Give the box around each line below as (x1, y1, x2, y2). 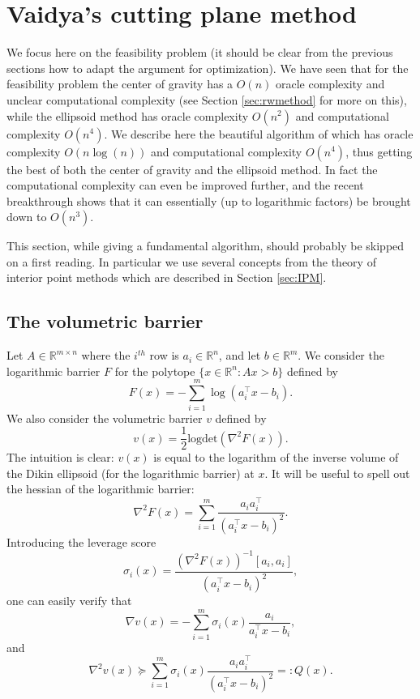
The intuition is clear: (6, 449, 114, 466)
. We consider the (298, 347, 384, 364)
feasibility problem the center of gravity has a (6, 75, 234, 92)
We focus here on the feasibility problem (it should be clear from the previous (6, 44, 393, 61)
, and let (218, 347, 261, 364)
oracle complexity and (275, 75, 385, 92)
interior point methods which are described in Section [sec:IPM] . (6, 269, 327, 286)
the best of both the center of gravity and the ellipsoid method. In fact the (6, 160, 378, 177)
